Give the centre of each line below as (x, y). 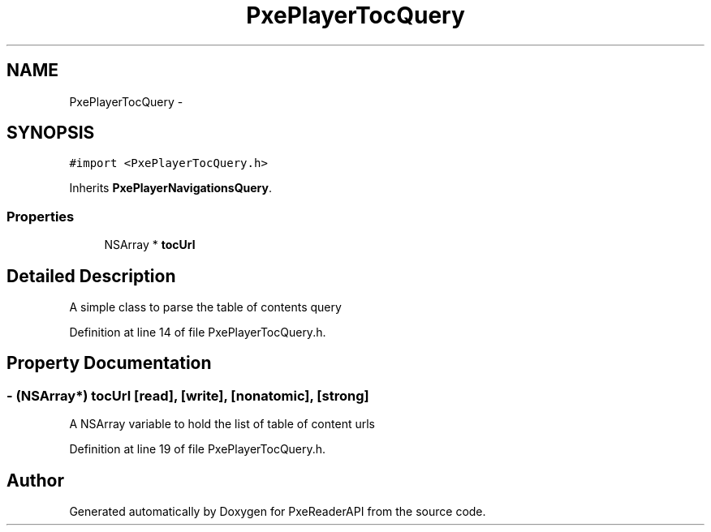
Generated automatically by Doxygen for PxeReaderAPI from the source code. (278, 512)
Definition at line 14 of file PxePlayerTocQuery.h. (198, 332)
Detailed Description (91, 276)
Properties (41, 216)
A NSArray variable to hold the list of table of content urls (222, 424)
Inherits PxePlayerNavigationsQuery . (170, 188)
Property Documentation (109, 363)
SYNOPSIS (51, 133)
